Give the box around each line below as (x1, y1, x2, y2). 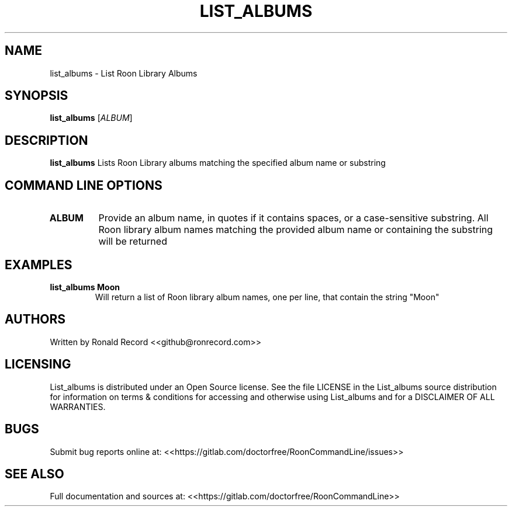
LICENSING (5, 357, 71, 372)
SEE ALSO (5, 466, 64, 481)
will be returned (98, 235, 167, 248)
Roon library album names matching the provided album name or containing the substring (98, 224, 493, 236)
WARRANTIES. (50, 401, 106, 412)
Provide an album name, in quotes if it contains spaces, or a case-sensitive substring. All (98, 212, 489, 224)
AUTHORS (5, 312, 66, 327)
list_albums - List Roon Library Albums (50, 68, 198, 78)
